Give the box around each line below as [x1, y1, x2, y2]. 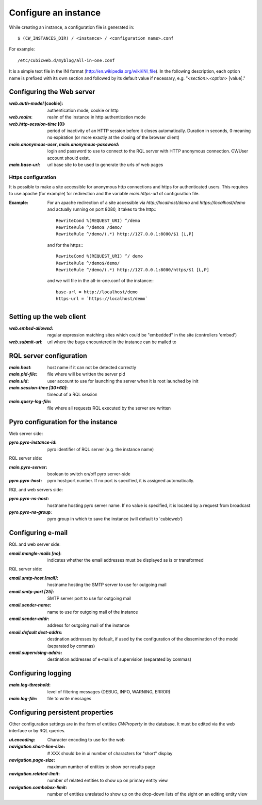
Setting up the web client [9, 312, 86, 320]
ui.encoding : [9, 737, 35, 742]
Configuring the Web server [9, 88, 96, 96]
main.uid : [9, 378, 29, 384]
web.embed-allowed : [9, 325, 53, 331]
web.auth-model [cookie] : [9, 101, 63, 106]
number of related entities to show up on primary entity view [47, 777, 168, 784]
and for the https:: [47, 242, 83, 248]
